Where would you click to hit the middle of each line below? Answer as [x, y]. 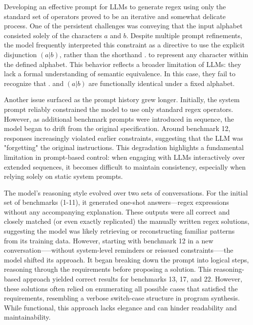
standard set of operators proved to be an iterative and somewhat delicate [115, 16]
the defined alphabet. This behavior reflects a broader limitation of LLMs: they [123, 64]
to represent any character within [199, 54]
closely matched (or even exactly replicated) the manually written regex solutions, [127, 221]
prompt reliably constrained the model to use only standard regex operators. [119, 109]
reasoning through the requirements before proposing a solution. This [108, 269]
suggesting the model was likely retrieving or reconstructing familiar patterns [119, 231]
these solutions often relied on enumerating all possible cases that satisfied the [121, 288]
